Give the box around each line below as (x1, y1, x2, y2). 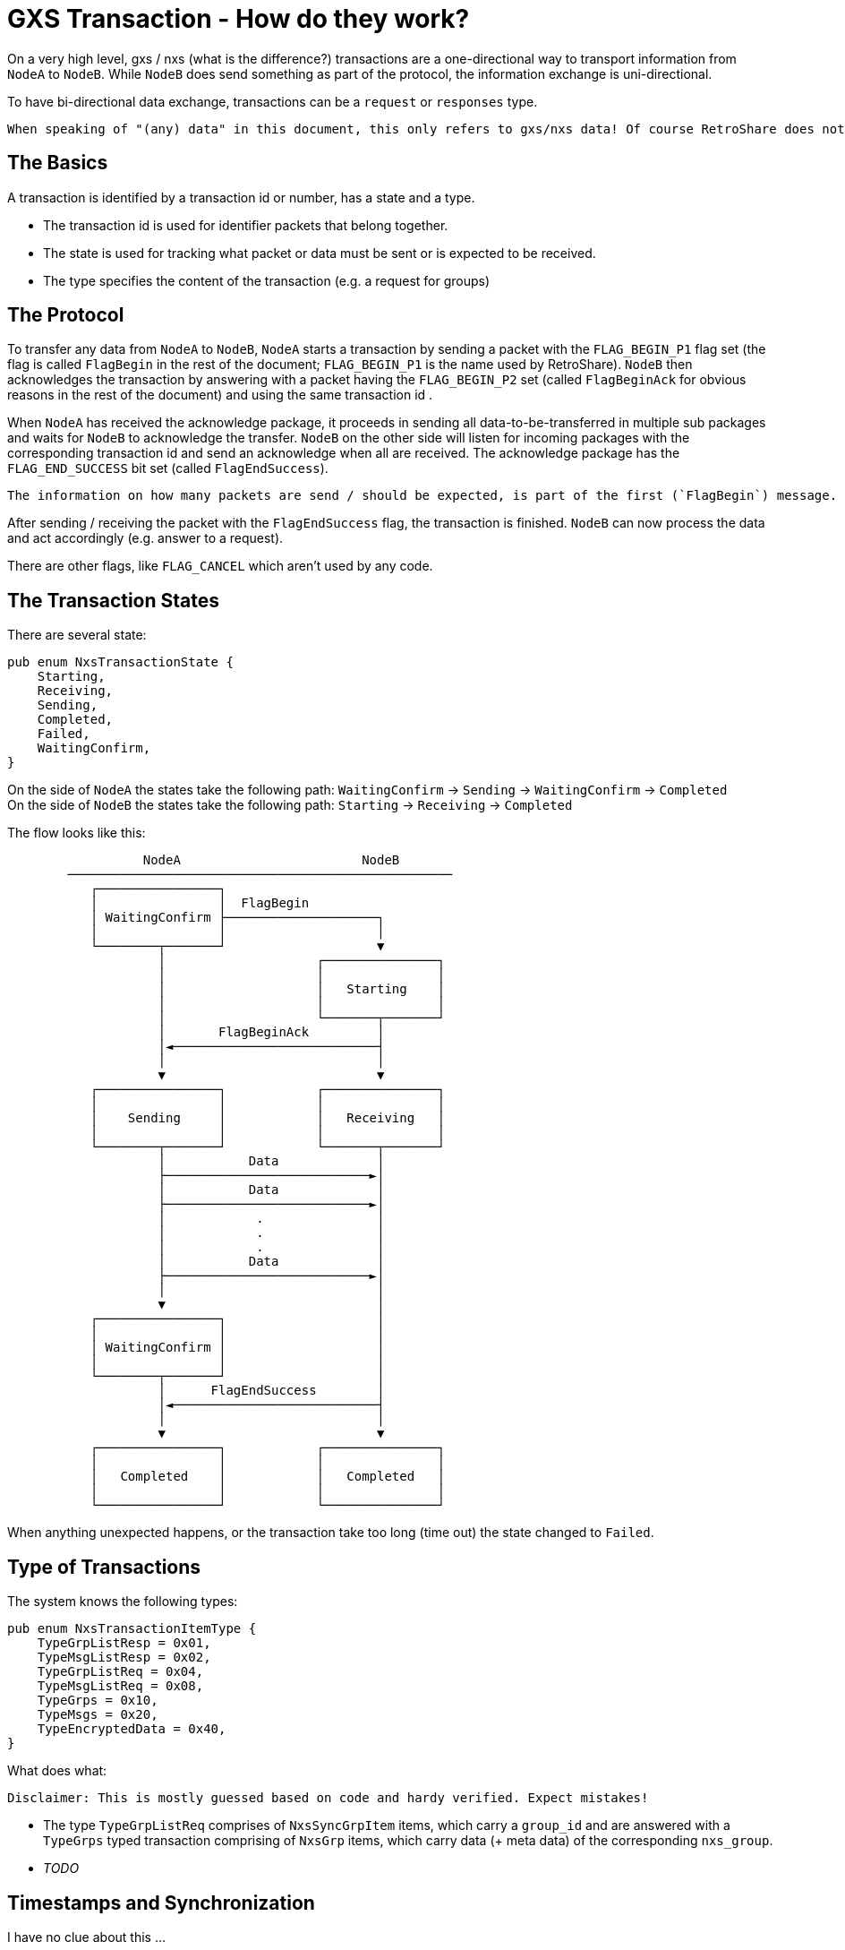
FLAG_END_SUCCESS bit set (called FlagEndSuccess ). (7, 460, 329, 477)
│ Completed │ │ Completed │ (90, 1469, 445, 1484)
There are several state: (7, 627, 147, 643)
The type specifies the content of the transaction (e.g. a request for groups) (43, 272, 491, 288)
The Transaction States (7, 588, 220, 612)
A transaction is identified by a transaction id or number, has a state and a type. (7, 189, 475, 205)
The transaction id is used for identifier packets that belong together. (43, 217, 448, 233)
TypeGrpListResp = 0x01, (37, 1636, 211, 1651)
